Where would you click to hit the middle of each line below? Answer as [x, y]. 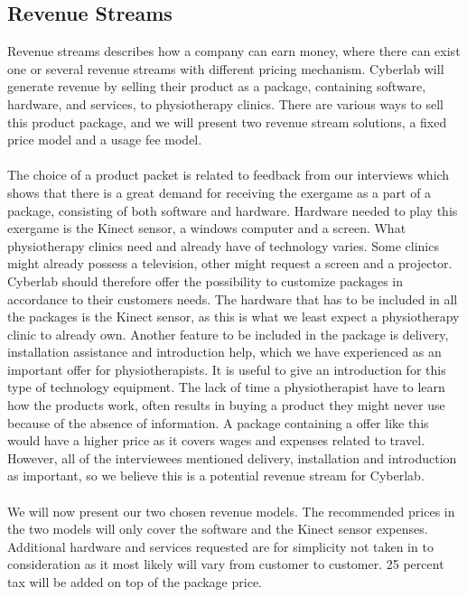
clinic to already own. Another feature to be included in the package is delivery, [228, 334]
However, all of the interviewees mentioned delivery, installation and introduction [232, 457]
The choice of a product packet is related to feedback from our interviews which [229, 175]
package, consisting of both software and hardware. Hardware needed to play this [233, 210]
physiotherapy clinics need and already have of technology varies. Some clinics [223, 245]
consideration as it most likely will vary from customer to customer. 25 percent [226, 564]
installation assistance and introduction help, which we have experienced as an [224, 352]
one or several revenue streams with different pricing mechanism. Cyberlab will [226, 68]
